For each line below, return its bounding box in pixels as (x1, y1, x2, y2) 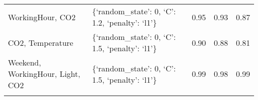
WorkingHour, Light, (8, 68, 80, 79)
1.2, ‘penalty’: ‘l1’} (92, 17, 157, 28)
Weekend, (8, 57, 41, 68)
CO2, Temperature (8, 36, 73, 48)
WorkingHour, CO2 (8, 11, 76, 23)
